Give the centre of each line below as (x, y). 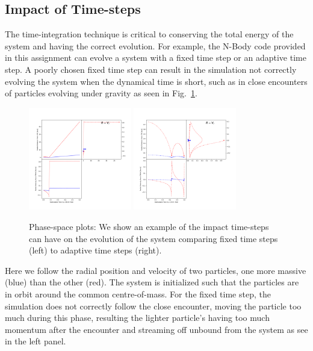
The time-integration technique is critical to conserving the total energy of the (149, 34)
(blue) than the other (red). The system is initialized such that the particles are (152, 282)
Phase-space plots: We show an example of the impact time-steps (149, 226)
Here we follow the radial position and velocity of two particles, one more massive (156, 270)
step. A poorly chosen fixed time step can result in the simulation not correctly (151, 69)
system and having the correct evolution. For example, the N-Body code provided (155, 45)
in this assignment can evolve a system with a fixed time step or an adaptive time (156, 57)
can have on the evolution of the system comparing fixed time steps (153, 238)
